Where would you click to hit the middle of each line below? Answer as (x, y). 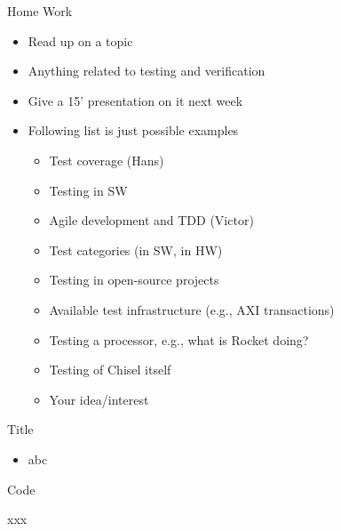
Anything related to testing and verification (147, 71)
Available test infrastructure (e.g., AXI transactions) (192, 309)
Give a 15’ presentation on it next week (135, 100)
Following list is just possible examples (133, 130)
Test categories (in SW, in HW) (136, 249)
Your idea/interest (99, 399)
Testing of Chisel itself (110, 370)
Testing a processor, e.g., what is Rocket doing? (179, 339)
